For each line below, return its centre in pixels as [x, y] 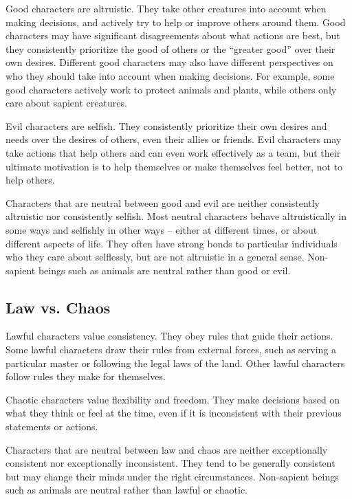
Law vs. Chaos [58, 307]
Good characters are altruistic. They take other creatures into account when [166, 8]
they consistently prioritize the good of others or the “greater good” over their [170, 48]
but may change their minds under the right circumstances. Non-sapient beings [172, 476]
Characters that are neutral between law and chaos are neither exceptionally [167, 449]
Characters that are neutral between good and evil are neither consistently [163, 202]
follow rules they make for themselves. [86, 376]
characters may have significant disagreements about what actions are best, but [173, 35]
